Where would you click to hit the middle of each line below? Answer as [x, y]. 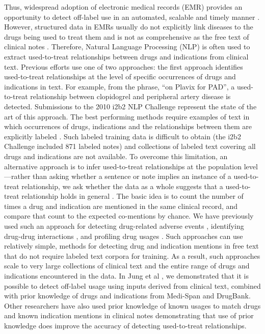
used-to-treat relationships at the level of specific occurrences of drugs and [120, 77]
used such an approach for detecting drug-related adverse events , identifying [124, 226]
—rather [17, 176]
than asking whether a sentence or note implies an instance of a [132, 176]
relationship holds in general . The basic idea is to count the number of [132, 196]
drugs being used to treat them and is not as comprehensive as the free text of [127, 36]
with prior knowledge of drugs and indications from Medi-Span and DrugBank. [127, 296]
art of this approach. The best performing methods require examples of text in [127, 116]
